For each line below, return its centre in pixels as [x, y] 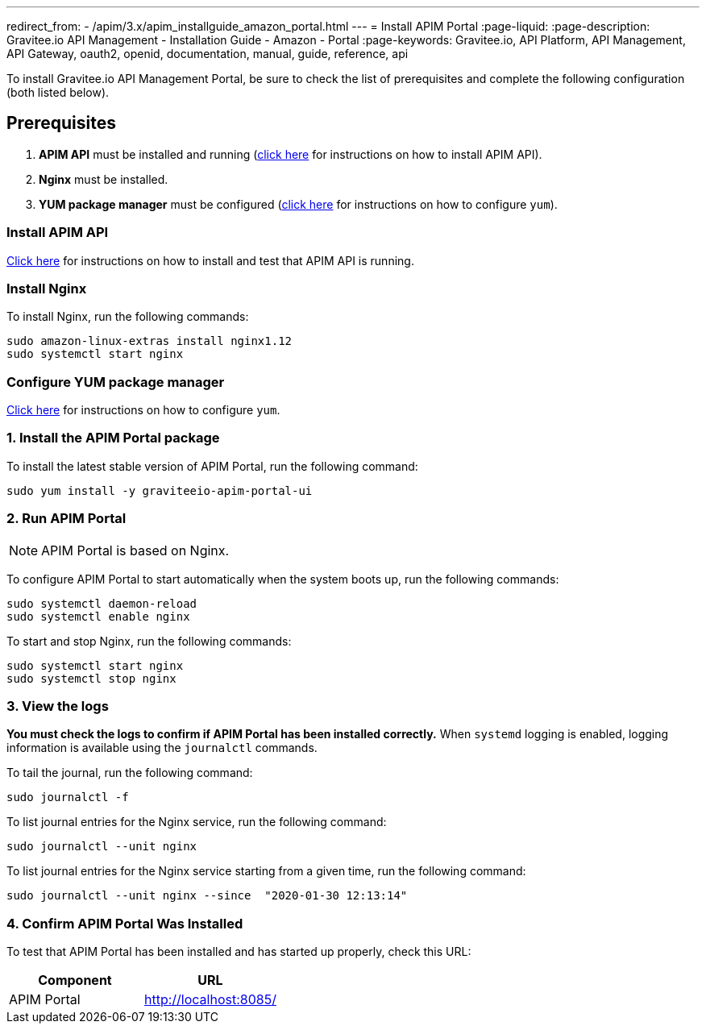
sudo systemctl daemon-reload [102, 603]
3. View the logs [58, 706]
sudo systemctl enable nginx [98, 616]
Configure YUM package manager [116, 382]
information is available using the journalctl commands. [162, 748]
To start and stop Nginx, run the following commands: [149, 641]
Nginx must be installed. [104, 179]
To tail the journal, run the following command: [130, 773]
